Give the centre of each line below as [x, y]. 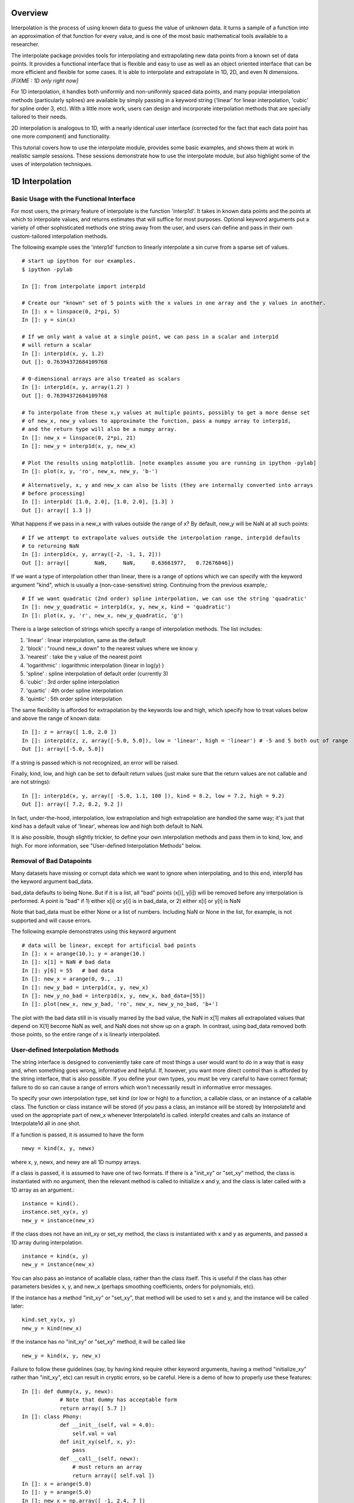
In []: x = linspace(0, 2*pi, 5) [71, 311]
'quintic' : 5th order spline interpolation [74, 699]
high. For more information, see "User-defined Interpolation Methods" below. [106, 845]
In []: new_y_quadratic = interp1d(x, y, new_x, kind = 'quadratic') [127, 607]
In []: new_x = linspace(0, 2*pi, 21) [79, 438]
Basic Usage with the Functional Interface [73, 199]
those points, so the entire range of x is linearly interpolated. [86, 1035]
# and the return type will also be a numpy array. [99, 429]
